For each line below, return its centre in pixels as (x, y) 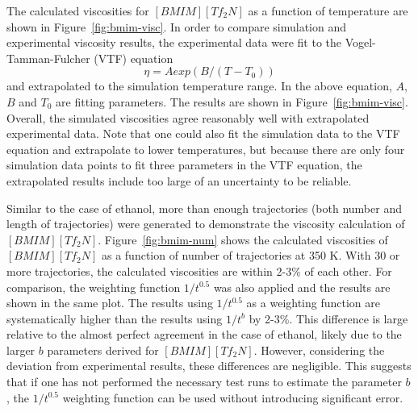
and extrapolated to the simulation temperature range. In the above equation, (199, 86)
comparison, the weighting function (94, 287)
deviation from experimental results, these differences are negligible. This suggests (209, 366)
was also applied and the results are (302, 287)
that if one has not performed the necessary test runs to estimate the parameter (204, 382)
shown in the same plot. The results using (110, 303)
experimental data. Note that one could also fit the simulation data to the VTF (203, 133)
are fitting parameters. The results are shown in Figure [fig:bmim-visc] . (232, 101)
